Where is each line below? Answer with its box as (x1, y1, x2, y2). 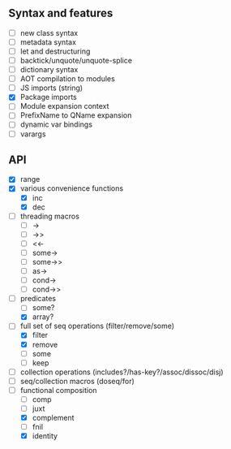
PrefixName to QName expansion (19, 110, 132, 120)
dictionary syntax (19, 65, 79, 75)
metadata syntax (19, 37, 77, 47)
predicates (19, 294, 57, 304)
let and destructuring (19, 46, 91, 56)
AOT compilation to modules (19, 74, 115, 84)
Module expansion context (19, 101, 109, 111)
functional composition (19, 385, 97, 395)
